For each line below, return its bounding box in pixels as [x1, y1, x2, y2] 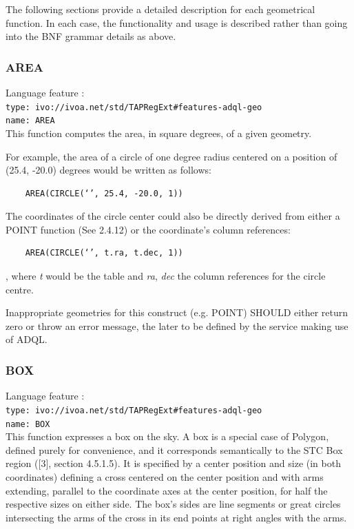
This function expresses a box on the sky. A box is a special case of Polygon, [6, 429, 329, 444]
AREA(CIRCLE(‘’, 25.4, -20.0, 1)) [25, 188, 183, 198]
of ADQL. [6, 332, 48, 346]
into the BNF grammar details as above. [6, 29, 176, 43]
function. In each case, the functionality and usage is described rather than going [6, 15, 348, 30]
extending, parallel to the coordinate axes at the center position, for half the [6, 483, 328, 497]
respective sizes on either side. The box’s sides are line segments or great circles [6, 497, 341, 511]
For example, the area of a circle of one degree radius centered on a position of [6, 149, 337, 163]
